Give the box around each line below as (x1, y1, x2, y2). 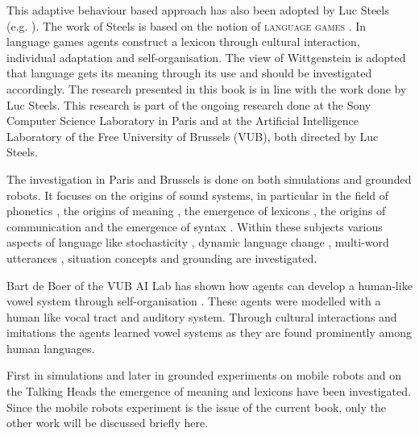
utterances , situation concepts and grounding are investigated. (6, 249, 317, 266)
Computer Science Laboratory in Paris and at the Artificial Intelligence (6, 112, 359, 129)
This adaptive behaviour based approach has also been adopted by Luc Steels (6, 2, 389, 18)
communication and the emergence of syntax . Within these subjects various (6, 218, 383, 235)
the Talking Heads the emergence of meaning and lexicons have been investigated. (6, 383, 411, 400)
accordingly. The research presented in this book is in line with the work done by (6, 80, 407, 97)
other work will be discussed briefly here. (6, 414, 209, 431)
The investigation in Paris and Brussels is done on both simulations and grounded (6, 170, 412, 187)
